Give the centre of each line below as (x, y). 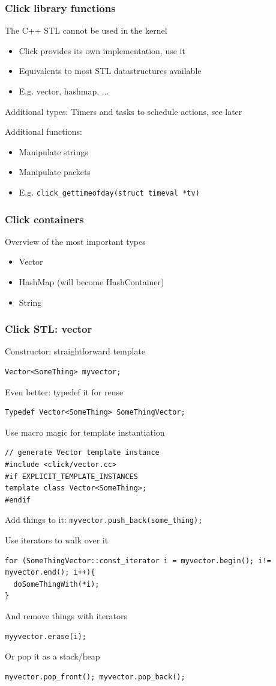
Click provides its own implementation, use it (102, 50)
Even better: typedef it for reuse (64, 391)
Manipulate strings (53, 151)
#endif (18, 500)
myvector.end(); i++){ (50, 573)
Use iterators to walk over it (57, 540)
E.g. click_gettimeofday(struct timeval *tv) (109, 192)
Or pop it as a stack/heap (52, 656)
